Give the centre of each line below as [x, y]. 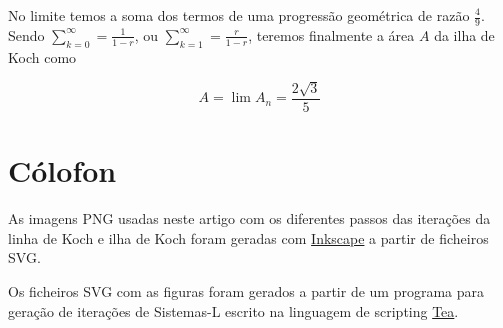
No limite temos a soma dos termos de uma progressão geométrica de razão [239, 15]
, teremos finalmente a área [331, 34]
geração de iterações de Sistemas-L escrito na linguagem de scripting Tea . [233, 310]
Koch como [42, 56]
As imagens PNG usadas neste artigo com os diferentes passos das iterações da [249, 218]
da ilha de [464, 34]
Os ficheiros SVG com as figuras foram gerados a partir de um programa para [246, 290]
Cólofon [62, 170]
